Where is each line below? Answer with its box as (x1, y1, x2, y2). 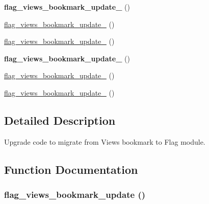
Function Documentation (4, 161, 138, 177)
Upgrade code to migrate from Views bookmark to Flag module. (4, 136, 205, 147)
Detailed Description (4, 112, 116, 128)
